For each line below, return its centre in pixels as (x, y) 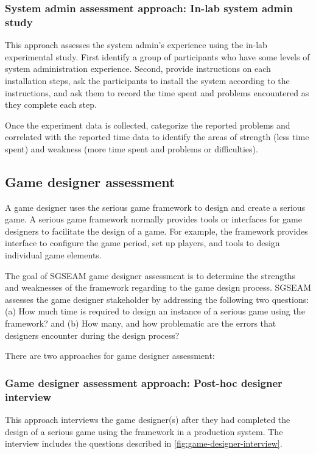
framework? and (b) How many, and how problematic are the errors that (141, 323)
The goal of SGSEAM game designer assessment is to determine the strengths (150, 275)
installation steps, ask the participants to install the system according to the (147, 80)
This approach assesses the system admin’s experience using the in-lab (136, 45)
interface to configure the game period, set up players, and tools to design (142, 243)
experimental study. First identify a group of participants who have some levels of (157, 56)
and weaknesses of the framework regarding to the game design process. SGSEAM (158, 287)
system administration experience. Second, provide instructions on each (138, 69)
